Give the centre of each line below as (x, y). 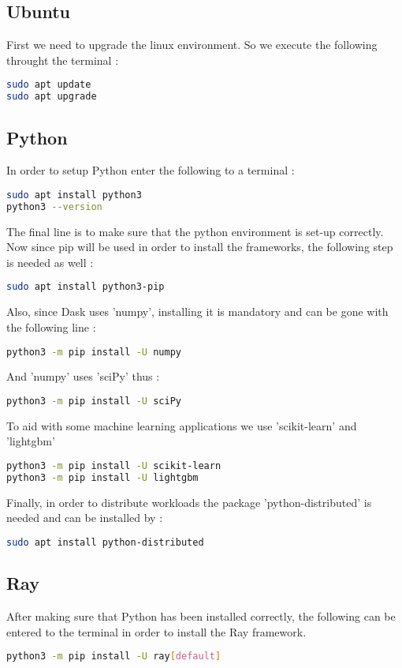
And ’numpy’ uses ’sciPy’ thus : (83, 376)
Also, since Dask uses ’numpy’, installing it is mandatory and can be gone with (197, 311)
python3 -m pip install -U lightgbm (102, 477)
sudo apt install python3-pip (86, 287)
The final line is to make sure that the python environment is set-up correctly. (195, 231)
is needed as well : (50, 262)
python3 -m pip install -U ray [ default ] (114, 657)
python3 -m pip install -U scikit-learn (114, 466)
